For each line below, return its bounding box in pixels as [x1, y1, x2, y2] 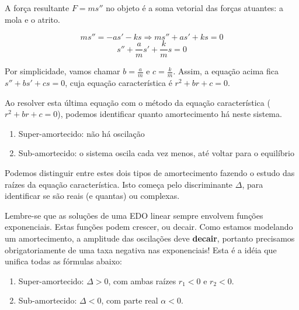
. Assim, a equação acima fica [173, 65, 279, 77]
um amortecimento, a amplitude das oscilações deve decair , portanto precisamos [5, 232, 295, 244]
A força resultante [5, 2, 69, 13]
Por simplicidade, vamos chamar [5, 65, 120, 77]
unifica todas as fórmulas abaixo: [5, 255, 122, 267]
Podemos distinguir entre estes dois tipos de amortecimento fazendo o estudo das [5, 167, 295, 179]
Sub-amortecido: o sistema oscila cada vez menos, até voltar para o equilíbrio [18, 147, 294, 159]
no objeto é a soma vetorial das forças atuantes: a [106, 2, 283, 13]
